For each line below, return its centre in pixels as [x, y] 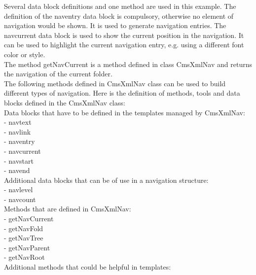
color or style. [25, 54]
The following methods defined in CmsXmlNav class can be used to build [115, 83]
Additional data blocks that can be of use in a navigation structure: [106, 180]
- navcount [20, 199]
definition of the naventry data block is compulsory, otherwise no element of [119, 16]
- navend [17, 170]
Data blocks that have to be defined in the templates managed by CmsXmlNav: [125, 112]
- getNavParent [27, 247]
